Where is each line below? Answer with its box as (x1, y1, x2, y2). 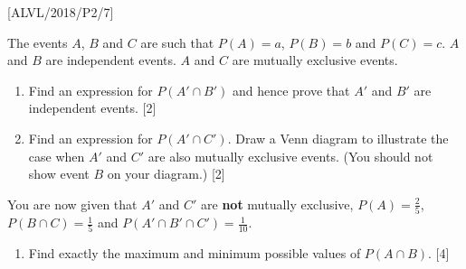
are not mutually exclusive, (201, 194, 354, 213)
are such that (140, 32, 214, 51)
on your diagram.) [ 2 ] (107, 164, 225, 183)
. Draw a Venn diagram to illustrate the (227, 128, 449, 147)
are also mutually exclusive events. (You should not (147, 146, 433, 165)
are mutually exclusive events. (232, 51, 398, 70)
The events (7, 32, 68, 51)
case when (28, 146, 85, 165)
